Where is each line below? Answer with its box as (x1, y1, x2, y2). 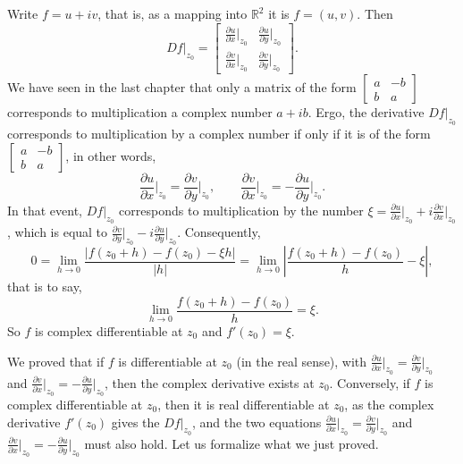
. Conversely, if (329, 373, 410, 392)
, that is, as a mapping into (97, 4, 248, 22)
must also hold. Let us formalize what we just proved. (84, 434, 379, 452)
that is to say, (7, 277, 82, 296)
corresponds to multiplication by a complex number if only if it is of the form (7, 124, 431, 143)
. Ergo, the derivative (307, 103, 425, 122)
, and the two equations (191, 412, 322, 431)
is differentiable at (118, 351, 217, 370)
